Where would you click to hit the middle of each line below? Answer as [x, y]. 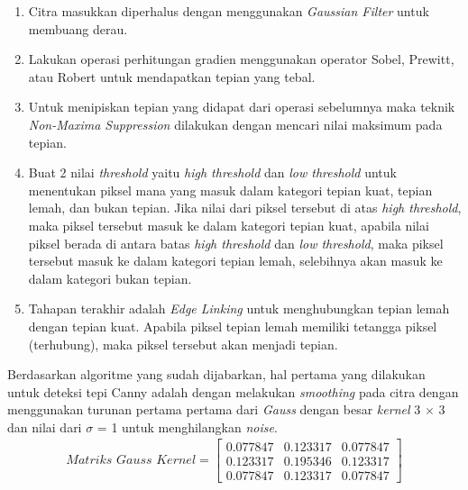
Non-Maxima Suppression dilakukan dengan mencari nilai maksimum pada [235, 124]
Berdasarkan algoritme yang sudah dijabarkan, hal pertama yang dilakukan [216, 374]
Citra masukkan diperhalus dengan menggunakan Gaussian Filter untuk [229, 11]
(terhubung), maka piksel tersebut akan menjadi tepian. [183, 344]
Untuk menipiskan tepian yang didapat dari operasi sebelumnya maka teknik [242, 107]
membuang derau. [78, 28]
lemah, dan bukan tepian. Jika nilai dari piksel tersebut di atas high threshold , [245, 208]
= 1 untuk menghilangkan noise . [187, 426]
